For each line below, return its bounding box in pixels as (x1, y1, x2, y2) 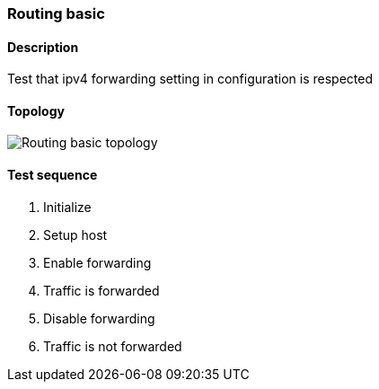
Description (7, 39, 79, 55)
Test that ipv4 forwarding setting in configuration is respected (7, 71, 373, 87)
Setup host (43, 226, 108, 243)
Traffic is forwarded (43, 282, 160, 298)
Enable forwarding (43, 254, 152, 270)
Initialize (43, 199, 92, 215)
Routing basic (7, 4, 105, 22)
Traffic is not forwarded (43, 338, 182, 354)
